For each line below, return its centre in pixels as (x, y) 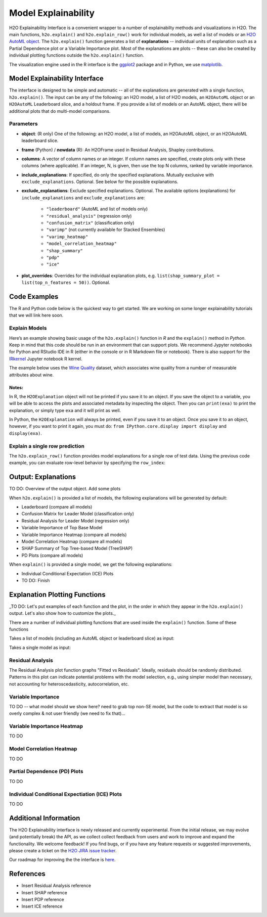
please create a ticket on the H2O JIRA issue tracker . (63, 850)
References (27, 874)
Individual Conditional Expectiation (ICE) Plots (66, 794)
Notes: (16, 387)
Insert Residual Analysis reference (56, 886)
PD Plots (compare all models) (52, 555)
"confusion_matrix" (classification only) (90, 223)
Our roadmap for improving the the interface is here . (62, 860)
